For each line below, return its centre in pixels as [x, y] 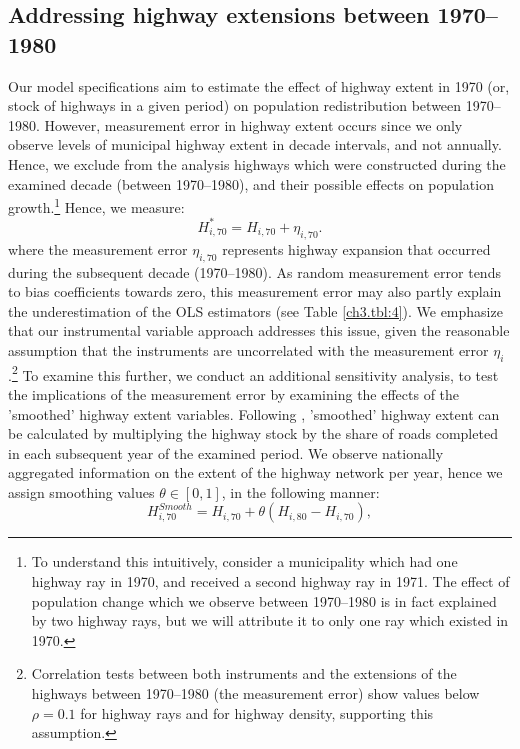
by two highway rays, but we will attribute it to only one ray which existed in [270, 620]
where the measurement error [98, 248]
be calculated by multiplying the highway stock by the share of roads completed [253, 433]
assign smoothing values [81, 491]
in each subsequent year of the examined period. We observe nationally [226, 452]
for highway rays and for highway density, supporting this [257, 712]
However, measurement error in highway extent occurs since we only [253, 124]
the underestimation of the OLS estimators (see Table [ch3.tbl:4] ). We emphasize [255, 310]
